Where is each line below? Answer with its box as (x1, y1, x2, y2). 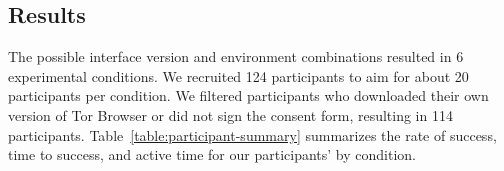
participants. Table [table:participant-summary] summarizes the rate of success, (8, 124, 497, 145)
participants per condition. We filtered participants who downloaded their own (8, 85, 489, 106)
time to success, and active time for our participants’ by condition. (8, 144, 416, 165)
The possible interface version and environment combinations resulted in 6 (8, 46, 464, 67)
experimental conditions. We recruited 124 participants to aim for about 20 (8, 65, 469, 86)
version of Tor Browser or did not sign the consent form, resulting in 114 (8, 104, 453, 125)
